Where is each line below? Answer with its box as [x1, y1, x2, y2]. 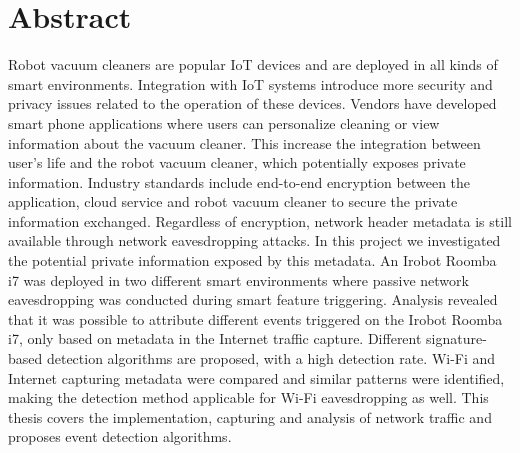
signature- [426, 328, 487, 349]
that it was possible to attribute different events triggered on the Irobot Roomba [8, 308, 503, 329]
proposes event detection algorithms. [8, 426, 232, 447]
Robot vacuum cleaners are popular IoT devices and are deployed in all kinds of [8, 54, 498, 75]
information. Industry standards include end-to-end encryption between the [8, 171, 471, 192]
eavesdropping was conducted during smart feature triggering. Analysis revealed [8, 289, 498, 310]
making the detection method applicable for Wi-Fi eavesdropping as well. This [8, 387, 489, 408]
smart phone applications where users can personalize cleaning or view [8, 112, 440, 133]
